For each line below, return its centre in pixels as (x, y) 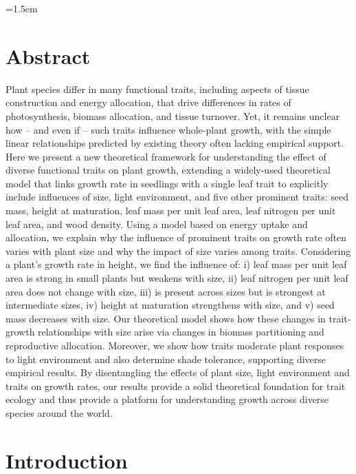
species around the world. (59, 412)
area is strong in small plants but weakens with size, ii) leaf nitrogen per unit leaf (177, 278)
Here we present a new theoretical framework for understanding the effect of (166, 156)
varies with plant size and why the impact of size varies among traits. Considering (178, 250)
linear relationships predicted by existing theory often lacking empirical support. (175, 143)
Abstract (48, 55)
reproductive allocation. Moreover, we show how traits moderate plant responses (175, 345)
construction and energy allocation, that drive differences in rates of (148, 102)
